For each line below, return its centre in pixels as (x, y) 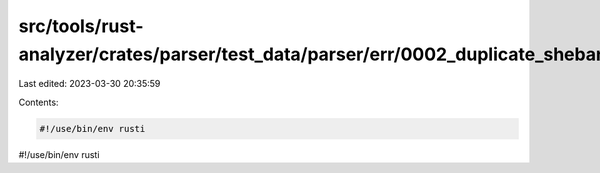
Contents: (38, 102)
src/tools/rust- (81, 26)
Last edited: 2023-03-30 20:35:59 (89, 84)
